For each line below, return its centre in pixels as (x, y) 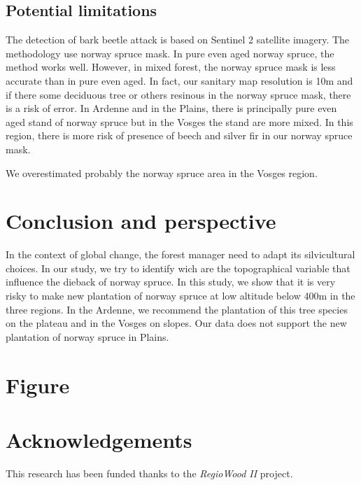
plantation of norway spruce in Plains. (87, 336)
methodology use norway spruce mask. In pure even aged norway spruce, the (170, 53)
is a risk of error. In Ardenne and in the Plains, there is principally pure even (171, 108)
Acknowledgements (99, 439)
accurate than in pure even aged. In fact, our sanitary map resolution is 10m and (179, 80)
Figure (38, 385)
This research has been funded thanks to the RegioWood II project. (149, 473)
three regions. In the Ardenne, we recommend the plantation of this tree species (177, 309)
